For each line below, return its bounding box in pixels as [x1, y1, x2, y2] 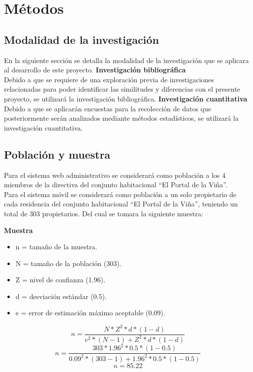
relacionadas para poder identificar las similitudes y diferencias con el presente [4, 84, 240, 94]
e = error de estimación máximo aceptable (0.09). [15, 307, 165, 318]
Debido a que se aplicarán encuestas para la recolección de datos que [4, 103, 211, 113]
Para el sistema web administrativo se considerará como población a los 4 [4, 169, 225, 180]
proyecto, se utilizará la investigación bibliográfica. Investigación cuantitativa [4, 93, 248, 103]
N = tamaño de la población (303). [15, 258, 122, 268]
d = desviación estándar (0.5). [15, 291, 107, 301]
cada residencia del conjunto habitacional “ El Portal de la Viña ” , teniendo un [4, 199, 238, 209]
